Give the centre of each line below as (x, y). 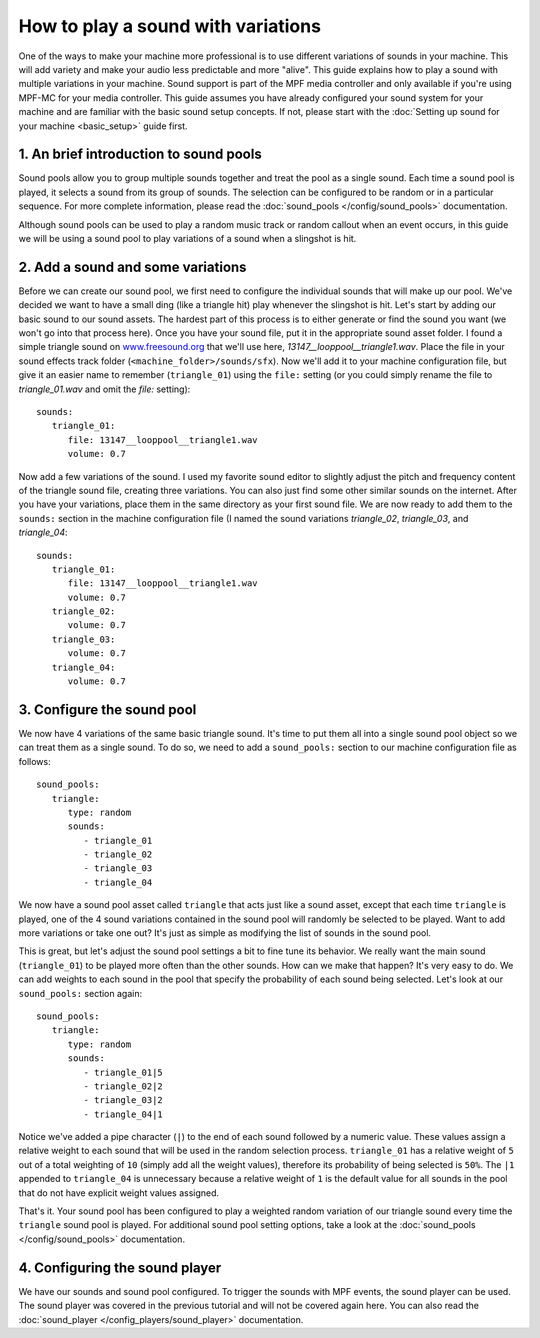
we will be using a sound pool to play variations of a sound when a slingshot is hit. (187, 238)
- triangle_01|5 (123, 1072)
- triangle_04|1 (123, 1114)
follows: (34, 761)
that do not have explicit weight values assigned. (119, 1192)
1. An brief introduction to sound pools (140, 154)
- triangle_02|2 (123, 1086)
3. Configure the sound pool (107, 709)
